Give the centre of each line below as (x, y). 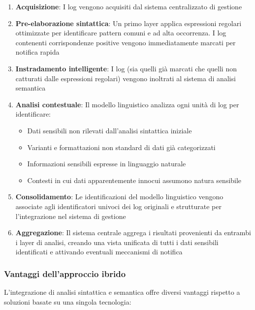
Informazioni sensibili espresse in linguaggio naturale (107, 164)
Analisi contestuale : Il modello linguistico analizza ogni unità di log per (127, 104)
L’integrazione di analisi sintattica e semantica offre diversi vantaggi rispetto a (122, 292)
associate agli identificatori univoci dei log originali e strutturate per (118, 206)
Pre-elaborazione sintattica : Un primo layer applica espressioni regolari (128, 23)
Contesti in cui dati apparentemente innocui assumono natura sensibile (134, 180)
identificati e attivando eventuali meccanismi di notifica (99, 252)
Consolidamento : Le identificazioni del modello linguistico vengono (119, 197)
